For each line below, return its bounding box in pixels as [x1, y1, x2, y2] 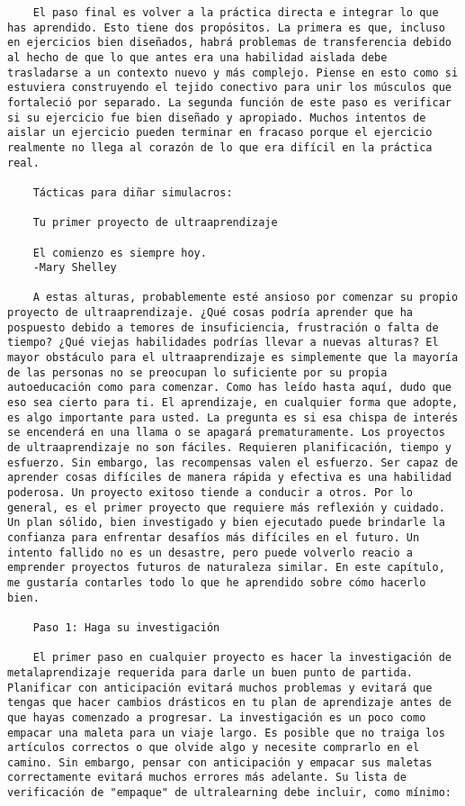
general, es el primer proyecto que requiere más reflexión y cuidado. [7, 501, 445, 514]
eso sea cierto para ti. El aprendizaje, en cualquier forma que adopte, [7, 396, 459, 410]
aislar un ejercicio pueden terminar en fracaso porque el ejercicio [7, 126, 433, 140]
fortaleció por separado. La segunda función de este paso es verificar [7, 95, 452, 109]
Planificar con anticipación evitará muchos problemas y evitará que [7, 681, 433, 694]
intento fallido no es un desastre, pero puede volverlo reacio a [7, 546, 414, 559]
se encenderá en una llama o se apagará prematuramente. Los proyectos [7, 426, 445, 439]
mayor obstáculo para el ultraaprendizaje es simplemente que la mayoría [7, 351, 459, 365]
